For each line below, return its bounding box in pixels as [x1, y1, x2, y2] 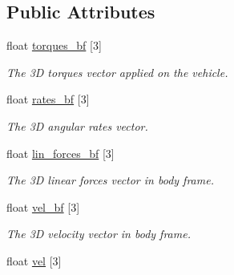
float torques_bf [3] [6, 37, 102, 54]
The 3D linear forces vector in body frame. [6, 172, 214, 188]
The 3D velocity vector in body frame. [6, 225, 191, 242]
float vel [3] [6, 252, 62, 269]
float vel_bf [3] [6, 198, 80, 215]
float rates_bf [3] [6, 91, 90, 107]
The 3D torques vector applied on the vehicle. [6, 63, 228, 80]
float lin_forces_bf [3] [6, 144, 115, 161]
